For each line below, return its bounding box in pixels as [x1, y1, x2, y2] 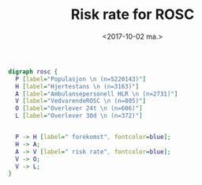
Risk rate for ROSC [70, 6, 195, 24]
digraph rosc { [8, 67, 58, 76]
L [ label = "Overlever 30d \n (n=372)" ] [15, 112, 144, 120]
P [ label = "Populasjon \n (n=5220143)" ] [15, 75, 147, 83]
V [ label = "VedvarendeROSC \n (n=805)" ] [15, 97, 147, 105]
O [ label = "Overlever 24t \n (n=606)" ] [15, 104, 144, 112]
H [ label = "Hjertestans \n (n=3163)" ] [15, 82, 140, 90]
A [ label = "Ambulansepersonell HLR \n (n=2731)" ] [15, 89, 178, 98]
